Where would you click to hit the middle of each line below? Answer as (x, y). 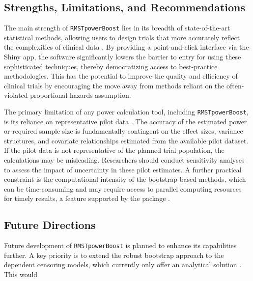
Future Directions (50, 225)
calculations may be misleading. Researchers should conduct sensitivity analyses (124, 160)
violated (16, 95)
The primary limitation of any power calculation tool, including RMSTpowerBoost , (126, 112)
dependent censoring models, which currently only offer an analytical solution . (123, 265)
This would (21, 274)
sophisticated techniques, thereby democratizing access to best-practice (111, 66)
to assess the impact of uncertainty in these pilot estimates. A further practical (123, 169)
